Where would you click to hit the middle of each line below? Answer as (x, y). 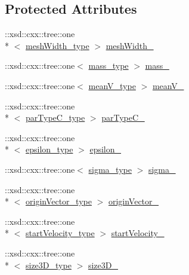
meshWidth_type (58, 45)
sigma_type (110, 169)
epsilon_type (49, 149)
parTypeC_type (55, 117)
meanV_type (112, 85)
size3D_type (49, 265)
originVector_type (59, 201)
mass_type (109, 65)
